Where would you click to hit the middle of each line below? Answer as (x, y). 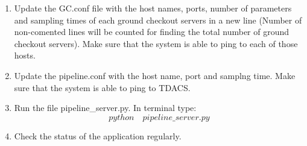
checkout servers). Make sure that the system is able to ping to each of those (156, 43)
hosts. (25, 55)
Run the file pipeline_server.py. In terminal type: (105, 108)
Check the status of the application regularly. (98, 135)
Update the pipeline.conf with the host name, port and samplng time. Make (155, 75)
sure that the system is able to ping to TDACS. (102, 87)
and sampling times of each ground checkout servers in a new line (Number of (158, 20)
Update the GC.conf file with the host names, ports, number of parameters (153, 8)
